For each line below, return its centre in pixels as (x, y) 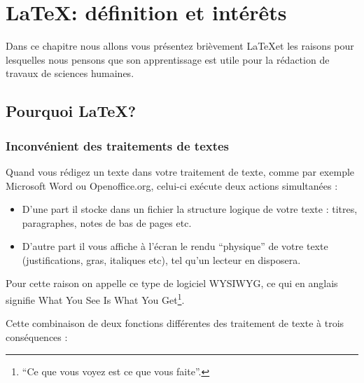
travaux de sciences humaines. (70, 73)
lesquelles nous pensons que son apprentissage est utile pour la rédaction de (168, 59)
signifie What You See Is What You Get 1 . (95, 299)
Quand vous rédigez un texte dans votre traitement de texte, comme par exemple (180, 171)
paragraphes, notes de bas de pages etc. (107, 222)
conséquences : (37, 336)
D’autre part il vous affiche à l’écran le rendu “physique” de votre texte (175, 246)
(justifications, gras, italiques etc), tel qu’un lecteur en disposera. (161, 259)
